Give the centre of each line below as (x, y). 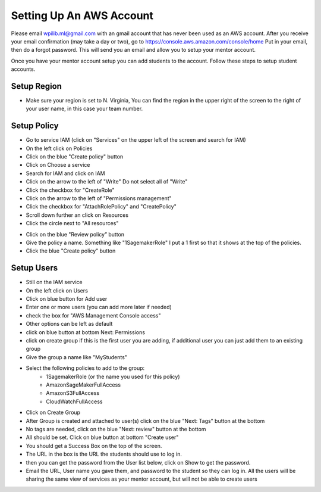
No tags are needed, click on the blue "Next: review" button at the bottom (116, 429)
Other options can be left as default (69, 324)
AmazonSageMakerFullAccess (84, 385)
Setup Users (34, 268)
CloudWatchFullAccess (74, 401)
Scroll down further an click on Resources (77, 215)
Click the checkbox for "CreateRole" (70, 190)
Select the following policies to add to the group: (85, 368)
